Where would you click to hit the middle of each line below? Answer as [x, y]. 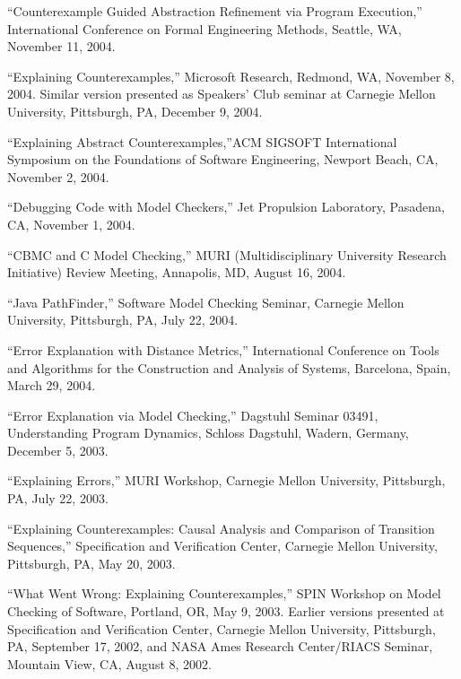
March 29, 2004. [52, 385]
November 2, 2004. [58, 176]
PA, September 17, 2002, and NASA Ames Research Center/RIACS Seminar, [220, 646]
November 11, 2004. [61, 46]
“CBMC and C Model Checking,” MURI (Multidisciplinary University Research [227, 254]
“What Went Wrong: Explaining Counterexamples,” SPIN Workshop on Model [224, 593]
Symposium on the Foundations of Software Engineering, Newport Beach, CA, [223, 159]
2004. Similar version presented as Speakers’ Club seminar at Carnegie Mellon [222, 94]
